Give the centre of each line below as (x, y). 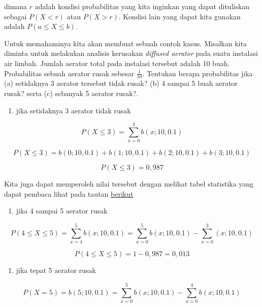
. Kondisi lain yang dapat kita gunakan (179, 16)
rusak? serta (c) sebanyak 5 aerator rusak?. (71, 93)
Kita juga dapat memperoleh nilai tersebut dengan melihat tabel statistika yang (129, 184)
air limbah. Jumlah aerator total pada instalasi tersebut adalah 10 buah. (117, 63)
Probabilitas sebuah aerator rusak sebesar (69, 73)
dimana (16, 6)
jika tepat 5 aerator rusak (56, 270)
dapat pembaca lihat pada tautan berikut (69, 193)
